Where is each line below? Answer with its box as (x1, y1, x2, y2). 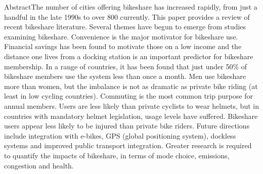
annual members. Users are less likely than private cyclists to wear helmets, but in (4, 100, 259, 111)
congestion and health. (4, 160, 74, 170)
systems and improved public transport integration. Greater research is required (4, 140, 252, 151)
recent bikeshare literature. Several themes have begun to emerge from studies (4, 21, 246, 32)
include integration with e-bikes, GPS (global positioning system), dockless (4, 130, 236, 141)
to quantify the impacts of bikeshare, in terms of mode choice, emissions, (4, 150, 230, 160)
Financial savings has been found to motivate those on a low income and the (4, 41, 242, 52)
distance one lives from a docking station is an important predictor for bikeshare (4, 51, 253, 61)
